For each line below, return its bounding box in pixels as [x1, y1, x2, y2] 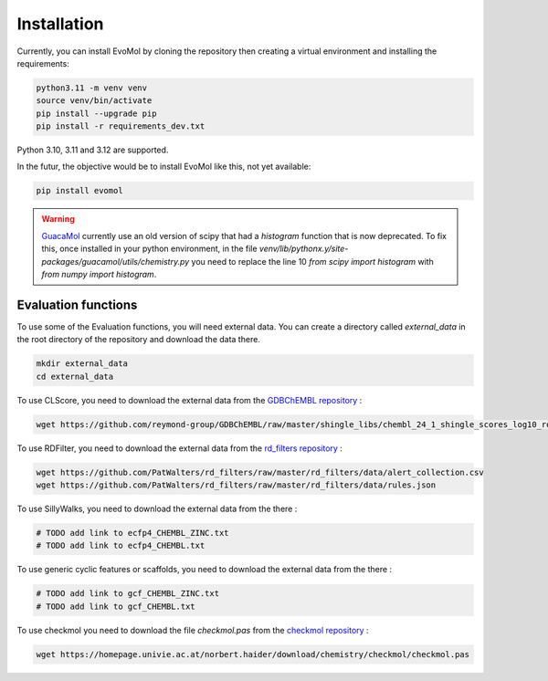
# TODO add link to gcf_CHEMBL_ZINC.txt [36, 589, 219, 599]
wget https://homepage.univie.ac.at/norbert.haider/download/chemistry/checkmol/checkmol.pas [36, 649, 470, 659]
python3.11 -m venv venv [36, 82, 148, 93]
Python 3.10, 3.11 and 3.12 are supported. [16, 144, 169, 155]
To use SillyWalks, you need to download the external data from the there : [16, 503, 298, 514]
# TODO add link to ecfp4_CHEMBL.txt [36, 540, 205, 551]
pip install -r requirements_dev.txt [36, 121, 205, 131]
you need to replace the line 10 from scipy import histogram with [191, 256, 434, 267]
